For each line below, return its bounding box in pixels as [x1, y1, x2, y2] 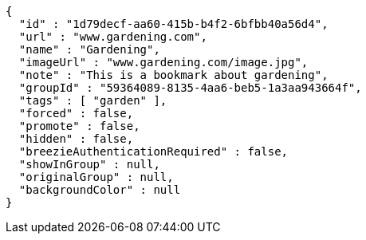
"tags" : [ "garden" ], [18, 94, 167, 107]
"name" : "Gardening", [18, 43, 160, 56]
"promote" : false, [18, 120, 140, 132]
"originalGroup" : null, [18, 171, 174, 183]
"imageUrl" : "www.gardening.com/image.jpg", [18, 56, 309, 69]
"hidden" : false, [18, 132, 134, 145]
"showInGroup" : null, [18, 158, 160, 171]
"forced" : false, [18, 107, 134, 120]
